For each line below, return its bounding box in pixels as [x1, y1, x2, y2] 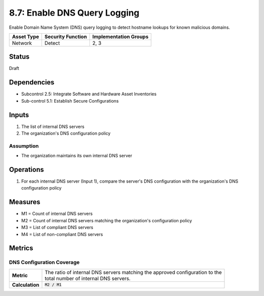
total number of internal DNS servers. [44, 275, 131, 282]
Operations [9, 166, 44, 173]
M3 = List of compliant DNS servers [21, 225, 93, 231]
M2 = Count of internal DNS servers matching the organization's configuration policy [21, 217, 193, 223]
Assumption [9, 142, 39, 149]
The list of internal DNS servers [21, 124, 85, 129]
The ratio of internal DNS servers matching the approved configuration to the [44, 269, 222, 275]
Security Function [44, 33, 88, 40]
